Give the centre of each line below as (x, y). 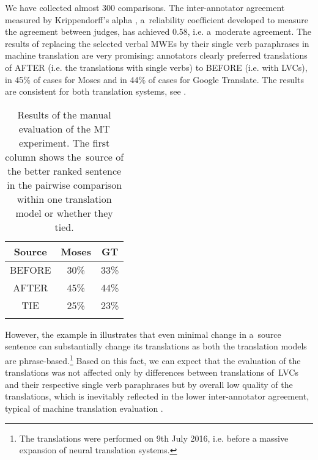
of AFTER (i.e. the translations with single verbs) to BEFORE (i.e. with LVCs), (156, 67)
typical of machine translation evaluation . (84, 408)
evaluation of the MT (64, 128)
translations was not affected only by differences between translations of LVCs (152, 372)
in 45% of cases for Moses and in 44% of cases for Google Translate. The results (154, 79)
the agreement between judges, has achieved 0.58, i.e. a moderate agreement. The (158, 31)
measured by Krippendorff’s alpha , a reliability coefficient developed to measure (157, 19)
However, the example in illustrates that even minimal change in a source (143, 334)
